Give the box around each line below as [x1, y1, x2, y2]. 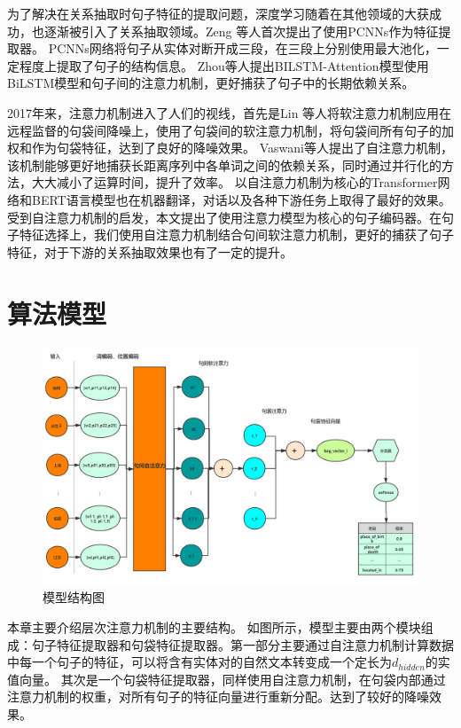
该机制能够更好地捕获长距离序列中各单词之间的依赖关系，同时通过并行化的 [7, 155, 441, 174]
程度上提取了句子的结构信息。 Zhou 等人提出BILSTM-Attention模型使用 [19, 56, 429, 74]
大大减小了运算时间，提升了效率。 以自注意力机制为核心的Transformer [31, 173, 438, 192]
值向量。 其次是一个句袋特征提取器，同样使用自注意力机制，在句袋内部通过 [7, 669, 446, 688]
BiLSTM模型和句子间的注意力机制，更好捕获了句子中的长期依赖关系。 [7, 74, 415, 92]
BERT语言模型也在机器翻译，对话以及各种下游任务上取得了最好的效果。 [31, 190, 451, 208]
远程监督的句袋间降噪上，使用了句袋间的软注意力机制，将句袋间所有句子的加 [7, 121, 454, 139]
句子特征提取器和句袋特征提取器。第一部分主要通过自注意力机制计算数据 [31, 635, 454, 654]
